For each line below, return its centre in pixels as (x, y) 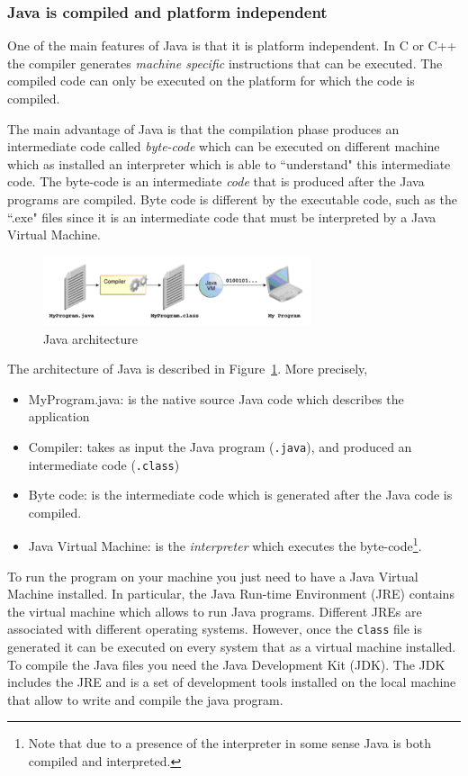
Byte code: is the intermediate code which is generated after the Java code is (240, 495)
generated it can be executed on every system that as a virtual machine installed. (232, 647)
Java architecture (90, 338)
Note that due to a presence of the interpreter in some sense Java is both (229, 743)
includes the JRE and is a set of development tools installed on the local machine (232, 682)
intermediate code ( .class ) (104, 464)
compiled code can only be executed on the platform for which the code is (211, 81)
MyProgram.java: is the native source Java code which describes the (216, 398)
